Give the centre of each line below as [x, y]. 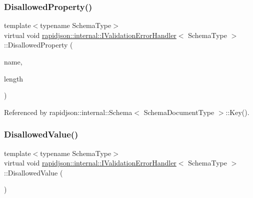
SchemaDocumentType [179, 112]
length [14, 78]
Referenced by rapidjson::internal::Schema [68, 112]
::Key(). [237, 112]
